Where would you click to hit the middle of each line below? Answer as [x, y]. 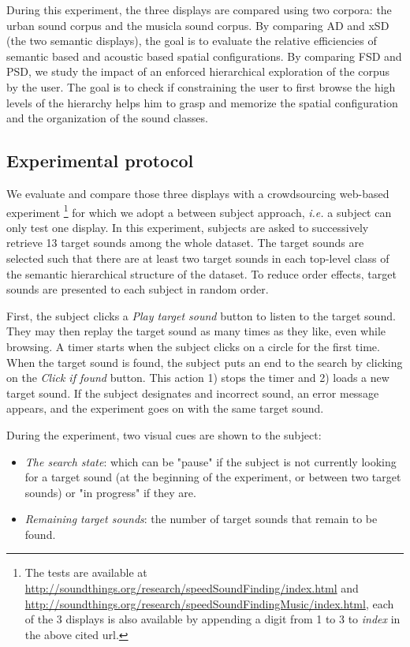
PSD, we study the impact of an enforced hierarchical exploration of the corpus [198, 71]
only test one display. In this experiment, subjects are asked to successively [188, 227]
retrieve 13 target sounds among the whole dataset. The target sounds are [185, 243]
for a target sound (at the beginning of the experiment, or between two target [213, 477]
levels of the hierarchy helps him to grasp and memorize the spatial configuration [202, 102]
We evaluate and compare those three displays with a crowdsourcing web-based [198, 193]
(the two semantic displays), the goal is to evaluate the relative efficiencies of [192, 41]
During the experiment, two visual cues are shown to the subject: [164, 434]
